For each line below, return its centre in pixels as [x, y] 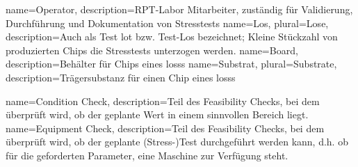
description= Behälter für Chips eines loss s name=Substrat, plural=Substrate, [171, 64]
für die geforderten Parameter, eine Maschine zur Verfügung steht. [147, 155]
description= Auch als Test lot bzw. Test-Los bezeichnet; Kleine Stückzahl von [172, 37]
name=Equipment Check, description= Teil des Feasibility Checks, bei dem [165, 128]
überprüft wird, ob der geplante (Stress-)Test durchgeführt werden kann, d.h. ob [177, 142]
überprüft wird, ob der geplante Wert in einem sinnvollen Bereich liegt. [157, 114]
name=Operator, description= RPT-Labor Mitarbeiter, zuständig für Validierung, [179, 9]
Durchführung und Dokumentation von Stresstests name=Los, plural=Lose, [167, 23]
